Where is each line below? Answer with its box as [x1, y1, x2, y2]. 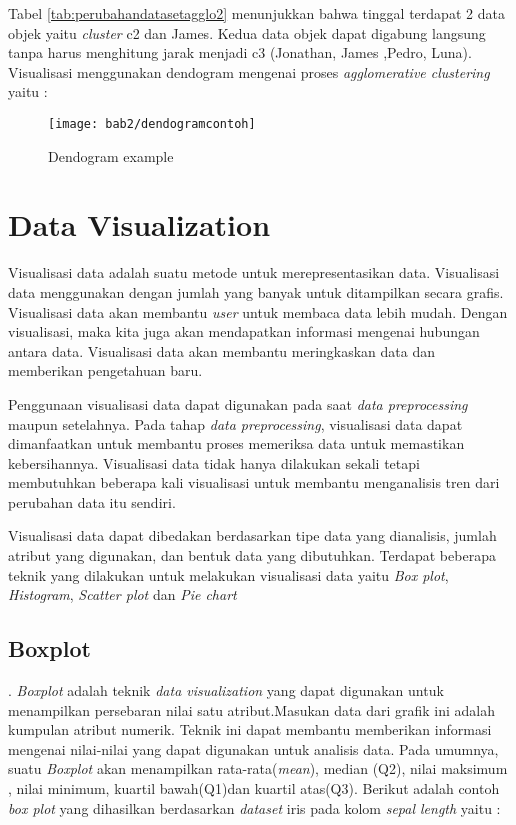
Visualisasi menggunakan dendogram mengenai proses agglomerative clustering [8, 61, 490, 82]
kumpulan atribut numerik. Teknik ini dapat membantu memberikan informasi [8, 719, 492, 740]
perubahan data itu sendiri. [8, 491, 176, 512]
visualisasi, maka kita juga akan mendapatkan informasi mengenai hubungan [8, 321, 480, 342]
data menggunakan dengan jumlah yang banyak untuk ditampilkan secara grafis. [8, 281, 504, 302]
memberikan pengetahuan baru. [8, 360, 203, 381]
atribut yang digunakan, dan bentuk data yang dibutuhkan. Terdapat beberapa [8, 545, 496, 566]
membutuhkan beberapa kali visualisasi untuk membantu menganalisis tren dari [8, 472, 500, 493]
